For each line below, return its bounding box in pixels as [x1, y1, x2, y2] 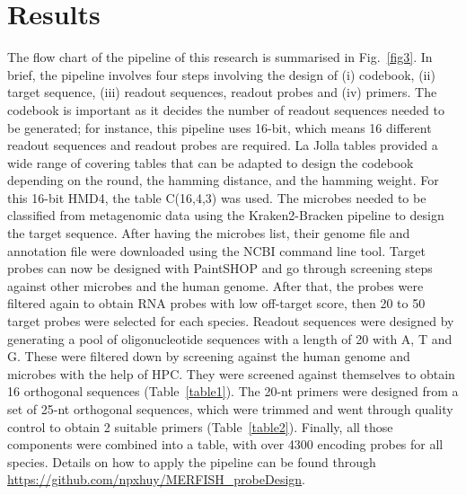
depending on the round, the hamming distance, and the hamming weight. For [7, 171, 439, 190]
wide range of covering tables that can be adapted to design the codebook [7, 153, 414, 172]
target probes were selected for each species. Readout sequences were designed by [7, 312, 454, 331]
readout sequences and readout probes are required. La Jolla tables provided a [7, 136, 438, 155]
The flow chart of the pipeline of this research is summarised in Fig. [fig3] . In [7, 48, 433, 66]
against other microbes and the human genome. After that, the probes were [7, 276, 424, 295]
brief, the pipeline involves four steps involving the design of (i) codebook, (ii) [7, 65, 435, 84]
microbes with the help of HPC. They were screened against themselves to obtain [7, 364, 455, 383]
